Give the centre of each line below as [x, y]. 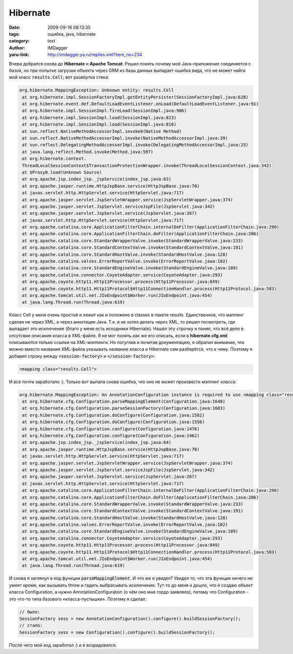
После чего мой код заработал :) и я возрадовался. [63, 645]
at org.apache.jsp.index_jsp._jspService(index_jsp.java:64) [97, 443]
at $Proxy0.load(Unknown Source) [62, 172]
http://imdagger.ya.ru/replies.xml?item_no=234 [95, 55]
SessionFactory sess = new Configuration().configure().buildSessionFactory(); [117, 632]
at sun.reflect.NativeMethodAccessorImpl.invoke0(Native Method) [102, 131]
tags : [14, 34]
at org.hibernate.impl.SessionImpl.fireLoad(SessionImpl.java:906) [105, 111]
